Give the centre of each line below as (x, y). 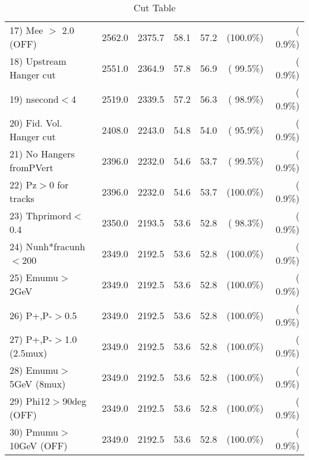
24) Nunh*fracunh (48, 246)
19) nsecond (34, 99)
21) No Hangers (42, 154)
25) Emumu (34, 277)
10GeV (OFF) (39, 445)
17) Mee (26, 30)
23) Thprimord (41, 215)
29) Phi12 (30, 401)
